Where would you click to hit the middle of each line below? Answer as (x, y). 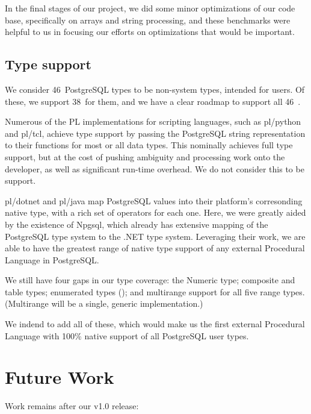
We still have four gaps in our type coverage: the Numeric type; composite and (150, 280)
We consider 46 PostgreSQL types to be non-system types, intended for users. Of (155, 89)
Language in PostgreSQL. (52, 259)
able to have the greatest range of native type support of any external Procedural (155, 248)
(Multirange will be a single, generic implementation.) (104, 303)
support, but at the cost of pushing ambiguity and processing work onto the (145, 156)
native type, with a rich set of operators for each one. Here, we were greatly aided (155, 212)
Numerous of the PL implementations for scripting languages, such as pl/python (153, 121)
